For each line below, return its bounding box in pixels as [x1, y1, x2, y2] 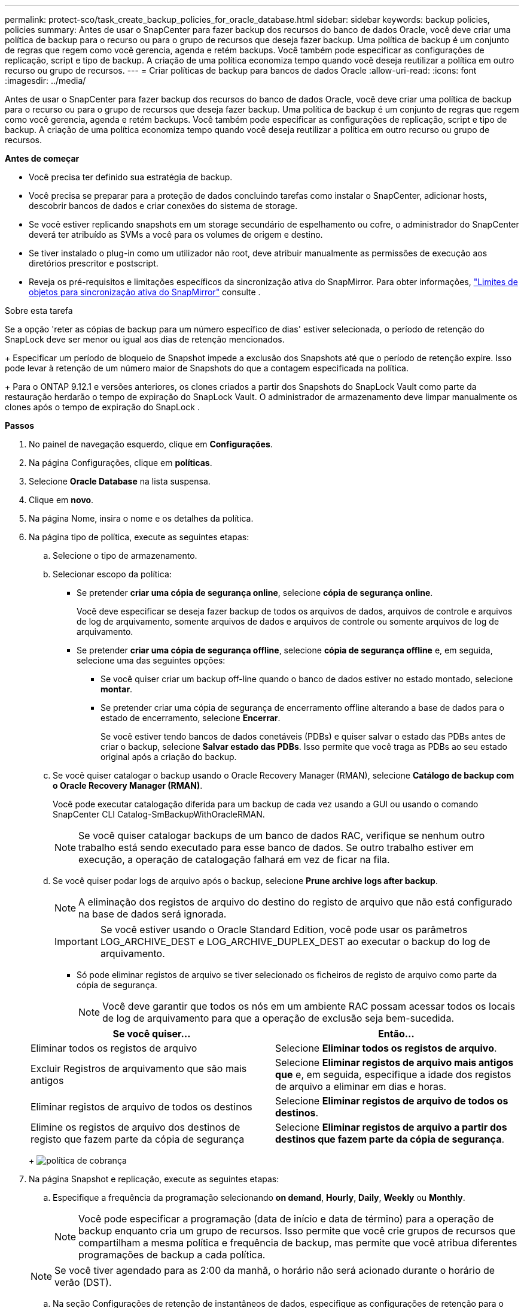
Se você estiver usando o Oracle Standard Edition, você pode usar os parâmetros [100, 924, 468, 935]
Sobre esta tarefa [5, 305, 73, 316]
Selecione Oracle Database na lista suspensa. [29, 476, 211, 486]
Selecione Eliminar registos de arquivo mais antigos [275, 1056, 514, 1068]
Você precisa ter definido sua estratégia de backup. [29, 172, 233, 182]
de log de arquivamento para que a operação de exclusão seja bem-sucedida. [102, 1012, 454, 1024]
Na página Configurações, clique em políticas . [29, 458, 212, 468]
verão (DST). [54, 1276, 112, 1288]
